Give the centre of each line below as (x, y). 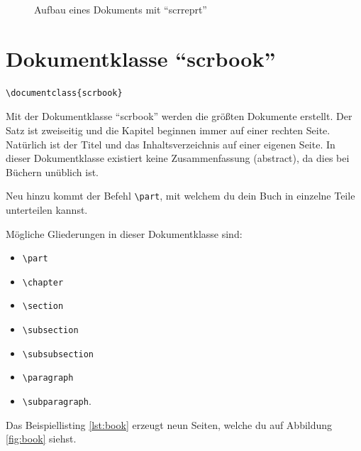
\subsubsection (58, 354)
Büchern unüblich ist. (52, 172)
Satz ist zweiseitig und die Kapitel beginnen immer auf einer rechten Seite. (168, 130)
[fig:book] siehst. (41, 439)
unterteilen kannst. (47, 209)
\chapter (43, 282)
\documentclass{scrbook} (64, 93)
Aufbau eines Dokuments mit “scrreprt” (121, 9)
